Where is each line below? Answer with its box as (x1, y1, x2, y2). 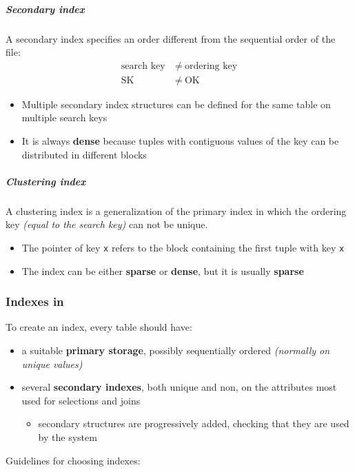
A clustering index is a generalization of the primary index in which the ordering (6, 203, 347, 218)
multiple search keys (21, 110, 108, 125)
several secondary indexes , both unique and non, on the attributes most (21, 380, 337, 394)
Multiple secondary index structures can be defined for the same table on (21, 96, 331, 111)
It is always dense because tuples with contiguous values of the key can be (21, 134, 339, 147)
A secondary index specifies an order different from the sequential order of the (6, 31, 336, 45)
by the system (38, 429, 97, 444)
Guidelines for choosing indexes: (6, 453, 141, 467)
